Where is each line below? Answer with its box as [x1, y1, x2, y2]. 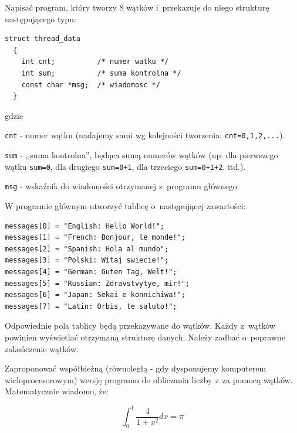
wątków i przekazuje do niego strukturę [126, 1, 269, 13]
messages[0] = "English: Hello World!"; [5, 221, 165, 230]
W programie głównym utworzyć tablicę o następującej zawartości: [5, 199, 246, 212]
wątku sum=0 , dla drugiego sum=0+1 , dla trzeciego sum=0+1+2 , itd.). [5, 160, 246, 172]
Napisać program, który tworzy [5, 1, 117, 13]
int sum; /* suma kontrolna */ [21, 69, 181, 77]
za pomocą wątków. [222, 373, 293, 386]
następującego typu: [5, 12, 76, 25]
